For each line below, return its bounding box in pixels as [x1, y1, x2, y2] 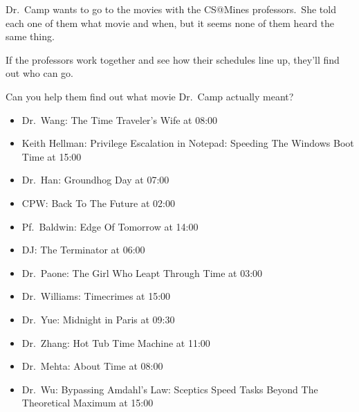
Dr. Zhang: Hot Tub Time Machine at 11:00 [21, 335, 210, 350]
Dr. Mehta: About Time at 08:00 [21, 359, 163, 373]
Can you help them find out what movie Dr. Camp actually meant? [6, 89, 294, 103]
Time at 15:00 [21, 149, 82, 163]
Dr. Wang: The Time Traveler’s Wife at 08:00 [21, 112, 218, 127]
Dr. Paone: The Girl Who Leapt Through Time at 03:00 [21, 265, 263, 280]
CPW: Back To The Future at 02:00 [21, 195, 175, 210]
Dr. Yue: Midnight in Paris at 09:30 [21, 312, 175, 326]
